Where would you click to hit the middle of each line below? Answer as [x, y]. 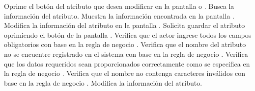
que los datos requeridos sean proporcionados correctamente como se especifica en [127, 63]
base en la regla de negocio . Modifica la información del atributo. [103, 82]
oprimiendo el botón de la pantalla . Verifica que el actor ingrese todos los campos [128, 34]
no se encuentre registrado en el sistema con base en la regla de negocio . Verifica [126, 54]
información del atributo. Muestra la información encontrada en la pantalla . [119, 15]
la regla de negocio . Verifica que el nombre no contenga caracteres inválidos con [125, 73]
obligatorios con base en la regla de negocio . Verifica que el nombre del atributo [125, 44]
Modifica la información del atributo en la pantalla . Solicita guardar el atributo [125, 25]
